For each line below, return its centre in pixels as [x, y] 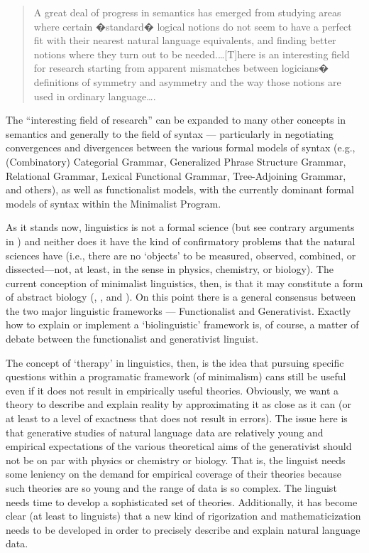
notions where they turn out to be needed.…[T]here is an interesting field [192, 54]
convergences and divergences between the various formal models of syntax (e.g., [181, 147]
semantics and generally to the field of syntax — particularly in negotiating [170, 133]
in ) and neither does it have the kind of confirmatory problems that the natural [181, 241]
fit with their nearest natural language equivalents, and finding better [185, 40]
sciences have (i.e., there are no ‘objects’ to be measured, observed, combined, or [181, 255]
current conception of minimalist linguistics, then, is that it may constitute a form [184, 283]
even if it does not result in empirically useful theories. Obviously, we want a [172, 390]
